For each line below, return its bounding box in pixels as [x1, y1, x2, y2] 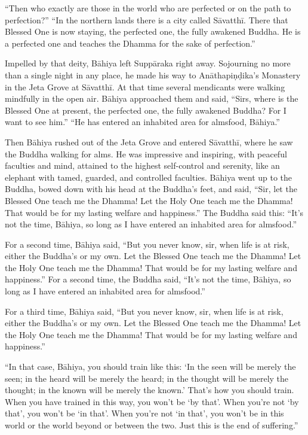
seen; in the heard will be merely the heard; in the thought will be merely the [5, 372, 289, 384]
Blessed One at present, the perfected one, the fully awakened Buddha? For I [5, 104, 287, 116]
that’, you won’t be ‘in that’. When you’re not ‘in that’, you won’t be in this [5, 407, 284, 419]
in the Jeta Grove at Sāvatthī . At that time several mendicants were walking [5, 80, 285, 93]
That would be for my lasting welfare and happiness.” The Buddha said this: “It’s [5, 206, 304, 218]
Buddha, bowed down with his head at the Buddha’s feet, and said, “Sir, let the [5, 182, 297, 195]
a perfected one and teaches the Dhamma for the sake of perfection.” [5, 36, 255, 49]
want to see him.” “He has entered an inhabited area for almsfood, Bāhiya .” [5, 115, 280, 128]
